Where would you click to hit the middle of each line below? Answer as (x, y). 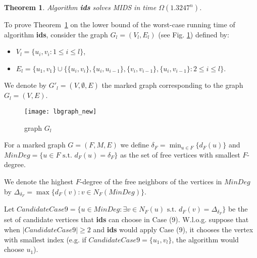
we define (135, 145)
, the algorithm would (205, 239)
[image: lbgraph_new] (61, 111)
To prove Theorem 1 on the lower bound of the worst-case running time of (120, 24)
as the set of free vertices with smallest (180, 154)
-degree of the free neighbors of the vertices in (151, 181)
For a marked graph (35, 145)
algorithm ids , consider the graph (56, 34)
